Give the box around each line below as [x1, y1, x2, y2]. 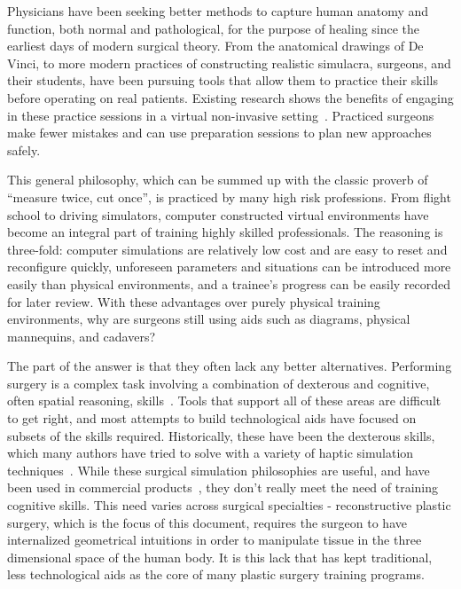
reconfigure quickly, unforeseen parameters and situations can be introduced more [7, 257, 451, 276]
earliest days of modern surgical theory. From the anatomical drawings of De [7, 36, 424, 55]
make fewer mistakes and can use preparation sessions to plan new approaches [7, 123, 432, 142]
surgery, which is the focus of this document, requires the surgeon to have [7, 513, 407, 531]
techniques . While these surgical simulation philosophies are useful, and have [7, 460, 430, 479]
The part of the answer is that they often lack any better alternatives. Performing [7, 357, 452, 375]
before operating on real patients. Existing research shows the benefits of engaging [7, 88, 454, 106]
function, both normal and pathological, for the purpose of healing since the [7, 19, 420, 37]
